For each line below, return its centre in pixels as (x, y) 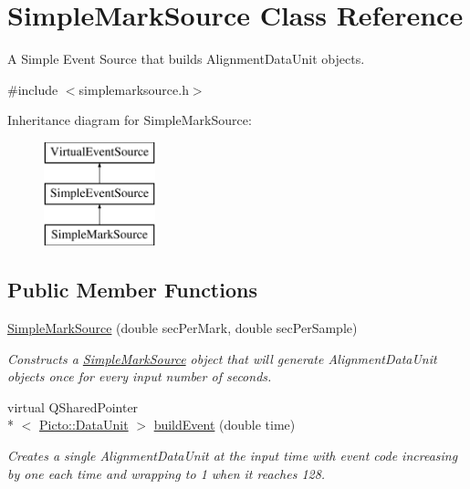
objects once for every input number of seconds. (140, 376)
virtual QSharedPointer (73, 406)
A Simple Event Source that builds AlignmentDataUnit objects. (186, 59)
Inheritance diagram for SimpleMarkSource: (130, 120)
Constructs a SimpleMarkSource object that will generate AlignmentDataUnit (222, 358)
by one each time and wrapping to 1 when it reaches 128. (167, 473)
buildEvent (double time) (225, 425)
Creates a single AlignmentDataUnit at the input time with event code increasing (233, 456)
